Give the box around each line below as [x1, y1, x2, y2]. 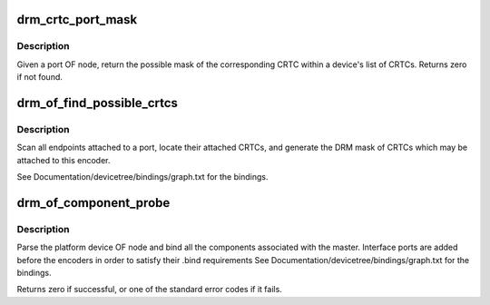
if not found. [16, 72, 64, 83]
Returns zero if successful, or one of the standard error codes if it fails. [16, 284, 283, 295]
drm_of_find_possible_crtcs [16, 95, 179, 111]
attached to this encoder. [16, 154, 111, 165]
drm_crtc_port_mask [16, 12, 138, 27]
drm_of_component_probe [16, 195, 171, 211]
